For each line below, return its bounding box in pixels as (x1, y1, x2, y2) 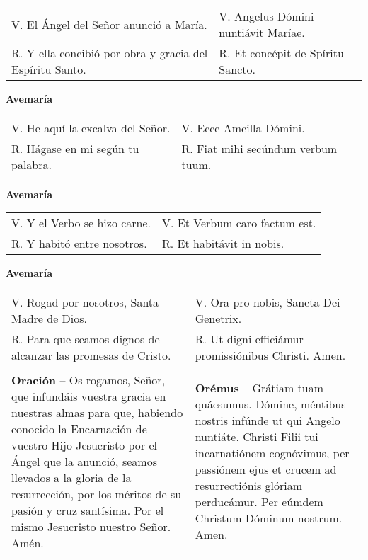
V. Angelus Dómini (219, 8, 314, 24)
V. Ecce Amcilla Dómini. (181, 119, 305, 136)
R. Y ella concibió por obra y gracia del (11, 45, 208, 61)
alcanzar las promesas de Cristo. (11, 346, 171, 363)
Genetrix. (195, 309, 242, 326)
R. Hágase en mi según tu (11, 139, 139, 156)
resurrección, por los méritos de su (11, 485, 182, 502)
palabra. (11, 156, 52, 173)
